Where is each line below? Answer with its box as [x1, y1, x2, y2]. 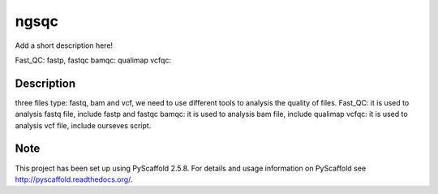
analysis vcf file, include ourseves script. [15, 120, 152, 130]
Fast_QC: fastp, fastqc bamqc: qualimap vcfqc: [15, 55, 172, 65]
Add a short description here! [15, 41, 114, 50]
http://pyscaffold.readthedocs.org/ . [15, 175, 133, 184]
